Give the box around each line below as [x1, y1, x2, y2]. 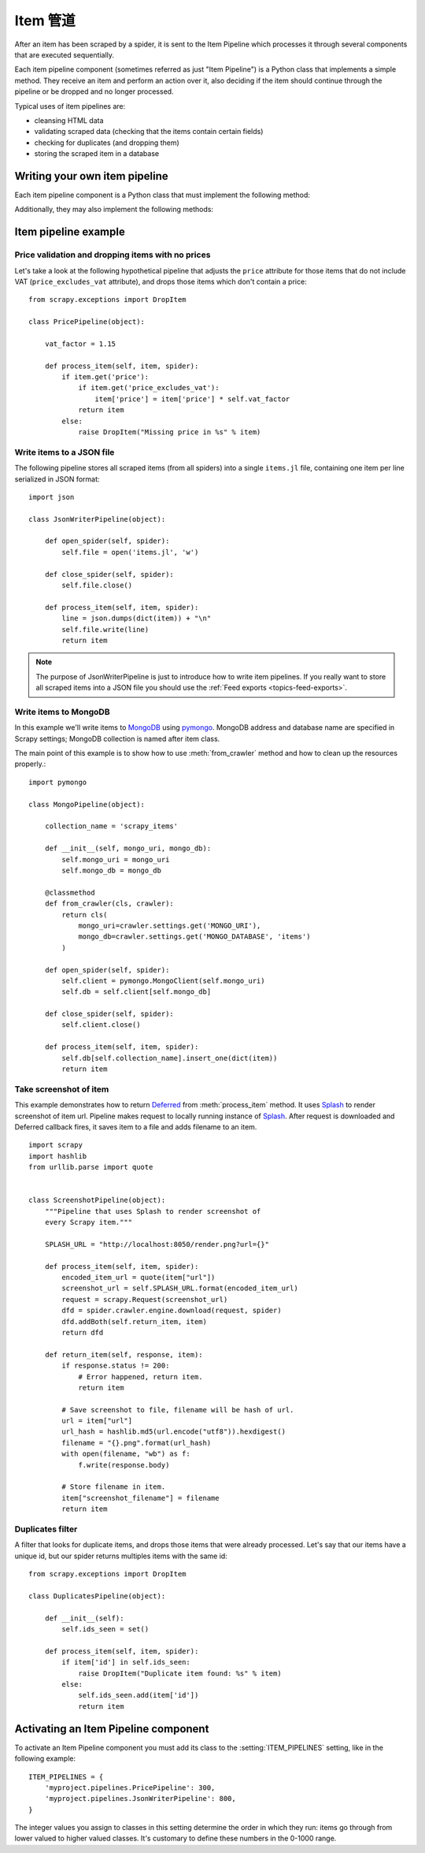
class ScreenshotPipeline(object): [28, 1196, 166, 1205]
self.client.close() [61, 1021, 141, 1029]
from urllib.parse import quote [28, 1163, 153, 1172]
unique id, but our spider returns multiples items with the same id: [14, 1551, 227, 1561]
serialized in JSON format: [14, 474, 100, 484]
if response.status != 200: [61, 1361, 170, 1371]
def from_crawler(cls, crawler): [44, 899, 175, 908]
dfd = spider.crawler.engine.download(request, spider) [61, 1306, 283, 1315]
